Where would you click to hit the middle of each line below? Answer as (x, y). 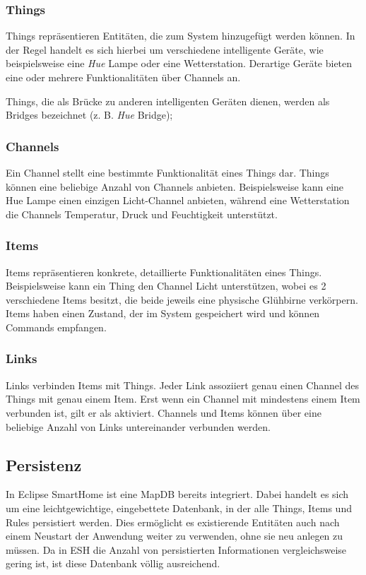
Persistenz (44, 464)
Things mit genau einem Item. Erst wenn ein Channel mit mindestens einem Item (183, 399)
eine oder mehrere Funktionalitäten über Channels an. (123, 77)
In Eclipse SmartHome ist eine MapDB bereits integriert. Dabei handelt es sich (177, 494)
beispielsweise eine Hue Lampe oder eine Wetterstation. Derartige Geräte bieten (179, 63)
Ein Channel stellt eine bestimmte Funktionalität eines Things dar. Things (167, 172)
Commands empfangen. (56, 327)
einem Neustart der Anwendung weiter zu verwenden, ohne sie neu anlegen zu (175, 536)
